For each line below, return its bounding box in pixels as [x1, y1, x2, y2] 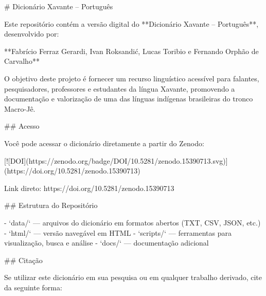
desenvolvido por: [4, 28, 59, 39]
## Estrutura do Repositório [4, 200, 98, 211]
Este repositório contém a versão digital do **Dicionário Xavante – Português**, [4, 18, 259, 29]
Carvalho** [4, 56, 40, 66]
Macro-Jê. [4, 103, 36, 114]
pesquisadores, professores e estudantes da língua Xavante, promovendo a [4, 83, 235, 94]
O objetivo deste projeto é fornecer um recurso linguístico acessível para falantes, [4, 73, 259, 83]
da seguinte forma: [4, 282, 62, 292]
